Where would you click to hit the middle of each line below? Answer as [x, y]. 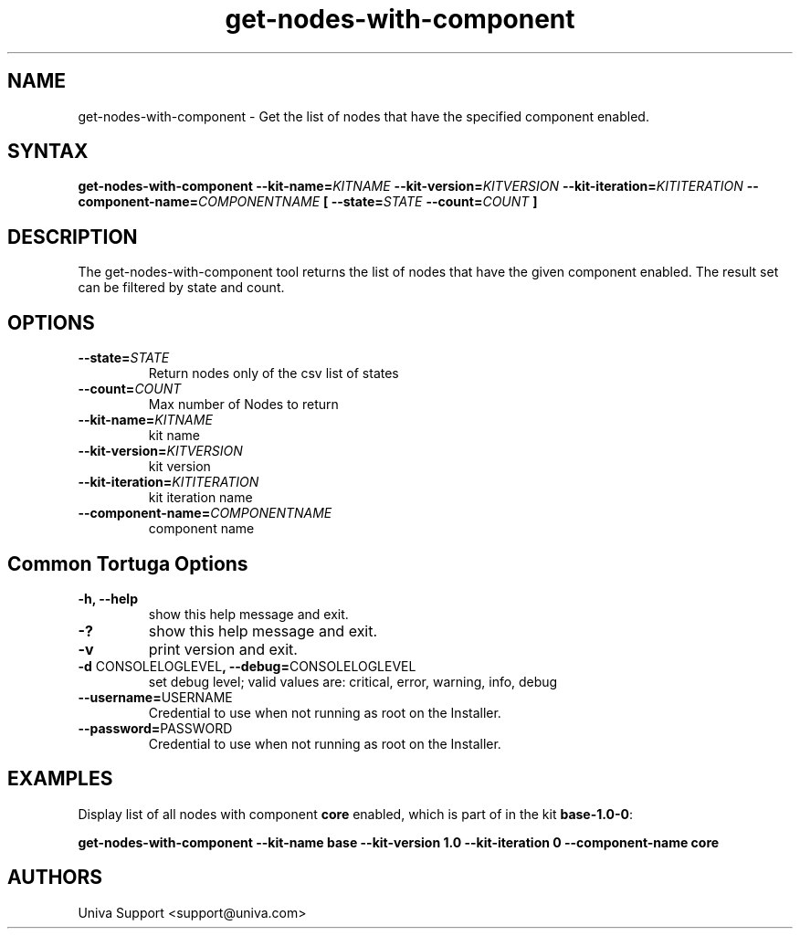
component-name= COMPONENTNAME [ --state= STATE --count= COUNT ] [308, 202]
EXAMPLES [60, 779]
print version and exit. [223, 649]
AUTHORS [55, 878]
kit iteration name [200, 498]
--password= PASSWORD [155, 728]
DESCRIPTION [73, 237]
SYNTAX [48, 152]
